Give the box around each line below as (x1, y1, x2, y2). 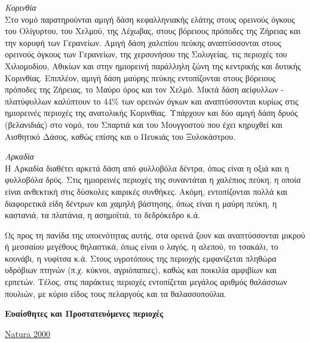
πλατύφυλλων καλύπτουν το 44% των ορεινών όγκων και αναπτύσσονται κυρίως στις (5, 94, 299, 107)
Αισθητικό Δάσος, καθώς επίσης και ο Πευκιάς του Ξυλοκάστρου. (5, 130, 236, 142)
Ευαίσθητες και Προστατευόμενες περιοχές (5, 307, 164, 320)
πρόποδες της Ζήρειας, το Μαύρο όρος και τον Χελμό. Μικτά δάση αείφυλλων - (5, 83, 284, 96)
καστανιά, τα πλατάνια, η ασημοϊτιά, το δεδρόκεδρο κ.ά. (5, 209, 200, 221)
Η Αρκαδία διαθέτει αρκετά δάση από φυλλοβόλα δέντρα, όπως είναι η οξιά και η (5, 161, 289, 174)
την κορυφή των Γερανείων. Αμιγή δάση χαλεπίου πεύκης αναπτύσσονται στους (5, 36, 281, 48)
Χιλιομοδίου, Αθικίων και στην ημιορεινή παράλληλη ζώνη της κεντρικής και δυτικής (5, 59, 301, 72)
